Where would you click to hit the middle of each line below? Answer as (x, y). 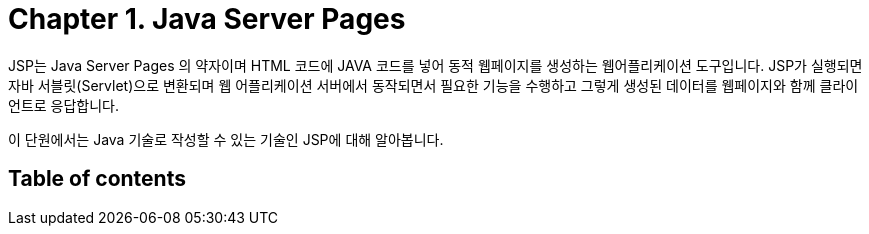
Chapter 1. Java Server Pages (207, 19)
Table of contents (97, 179)
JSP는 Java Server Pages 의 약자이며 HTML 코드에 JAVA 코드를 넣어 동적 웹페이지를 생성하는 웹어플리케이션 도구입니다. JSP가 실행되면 (435, 65)
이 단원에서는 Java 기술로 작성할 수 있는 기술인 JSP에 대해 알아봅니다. (226, 139)
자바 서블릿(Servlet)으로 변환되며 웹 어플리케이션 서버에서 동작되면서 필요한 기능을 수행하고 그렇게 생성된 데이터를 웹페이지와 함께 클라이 (433, 85)
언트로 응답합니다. (64, 105)
